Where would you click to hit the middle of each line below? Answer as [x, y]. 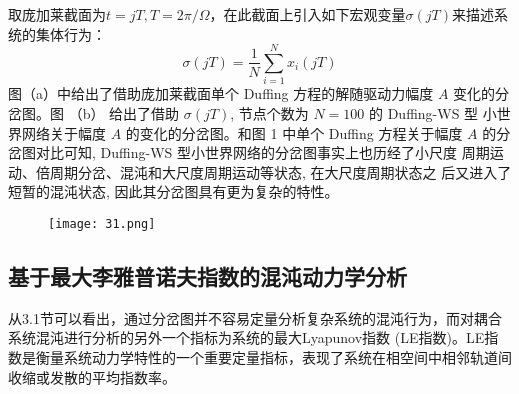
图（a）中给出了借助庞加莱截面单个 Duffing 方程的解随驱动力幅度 [221, 93]
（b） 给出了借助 [124, 112]
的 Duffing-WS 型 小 [433, 112]
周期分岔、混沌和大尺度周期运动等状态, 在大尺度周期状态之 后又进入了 [280, 171]
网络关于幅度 [63, 132]
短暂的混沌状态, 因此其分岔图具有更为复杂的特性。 [173, 191]
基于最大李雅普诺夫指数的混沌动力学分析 [207, 275]
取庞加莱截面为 [57, 14]
